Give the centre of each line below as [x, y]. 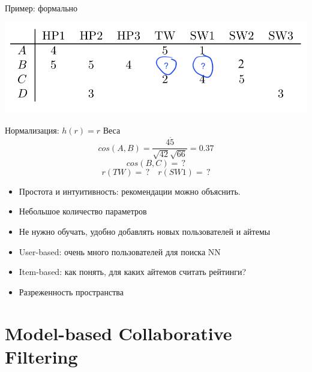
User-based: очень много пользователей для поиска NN [120, 251]
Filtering [41, 356]
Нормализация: [32, 130]
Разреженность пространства [71, 291]
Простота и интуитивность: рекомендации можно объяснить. [130, 191]
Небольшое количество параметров [83, 211]
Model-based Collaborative [118, 333]
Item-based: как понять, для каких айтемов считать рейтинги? [133, 272]
